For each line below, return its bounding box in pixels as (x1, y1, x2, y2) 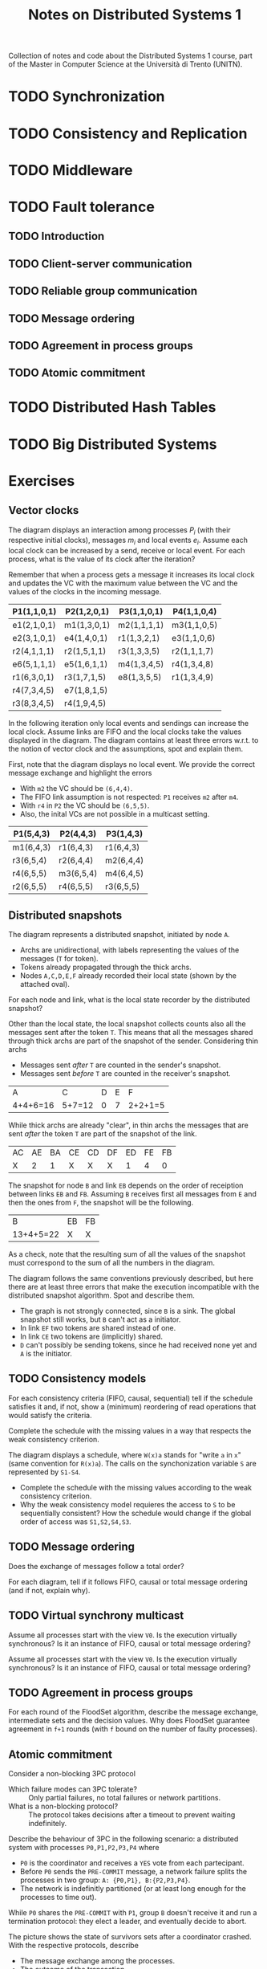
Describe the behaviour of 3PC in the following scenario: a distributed (8, 1834, 239, 1844)
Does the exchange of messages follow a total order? (8, 1561, 184, 1571)
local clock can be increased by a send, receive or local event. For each (8, 546, 245, 556)
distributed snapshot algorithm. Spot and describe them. (8, 1290, 195, 1300)
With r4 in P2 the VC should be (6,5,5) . (19, 801, 150, 810)
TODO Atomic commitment (8, 366, 146, 380)
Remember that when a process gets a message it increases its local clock (8, 570, 255, 580)
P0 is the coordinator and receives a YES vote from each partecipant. (19, 1858, 245, 1868)
